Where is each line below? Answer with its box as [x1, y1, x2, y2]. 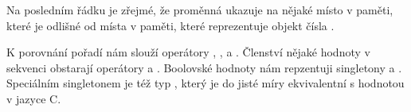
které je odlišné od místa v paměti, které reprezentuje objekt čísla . [6, 17, 335, 33]
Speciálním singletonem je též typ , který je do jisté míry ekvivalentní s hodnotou [6, 75, 405, 91]
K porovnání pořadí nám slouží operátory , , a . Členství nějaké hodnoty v [6, 44, 370, 60]
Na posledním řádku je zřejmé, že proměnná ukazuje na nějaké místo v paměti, [6, 2, 393, 17]
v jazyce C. [6, 90, 61, 106]
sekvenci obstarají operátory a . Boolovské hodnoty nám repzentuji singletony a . [6, 59, 402, 75]
